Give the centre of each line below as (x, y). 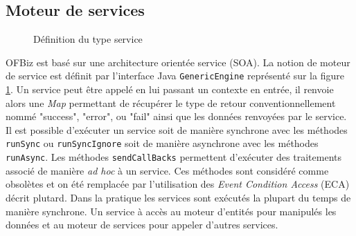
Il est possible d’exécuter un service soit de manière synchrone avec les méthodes (177, 129)
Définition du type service (88, 39)
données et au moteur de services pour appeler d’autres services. (142, 225)
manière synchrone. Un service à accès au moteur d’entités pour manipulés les (171, 211)
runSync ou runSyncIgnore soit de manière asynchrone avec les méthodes (162, 143)
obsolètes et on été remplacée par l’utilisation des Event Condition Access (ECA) (178, 184)
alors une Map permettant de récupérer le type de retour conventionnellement (171, 102)
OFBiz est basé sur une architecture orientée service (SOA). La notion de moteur (178, 62)
